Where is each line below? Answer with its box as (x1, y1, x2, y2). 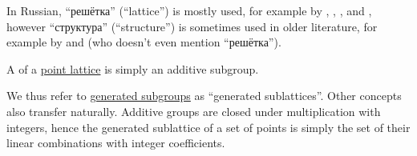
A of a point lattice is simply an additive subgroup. (6, 60, 259, 77)
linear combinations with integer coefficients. (6, 134, 225, 151)
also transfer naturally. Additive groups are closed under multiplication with (6, 102, 381, 119)
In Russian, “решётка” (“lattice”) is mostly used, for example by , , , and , (6, 2, 372, 18)
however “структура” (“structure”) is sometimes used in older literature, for (6, 18, 378, 34)
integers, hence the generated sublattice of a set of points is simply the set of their (6, 118, 411, 135)
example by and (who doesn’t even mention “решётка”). (6, 34, 281, 50)
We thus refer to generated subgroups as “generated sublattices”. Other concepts (6, 87, 402, 104)
